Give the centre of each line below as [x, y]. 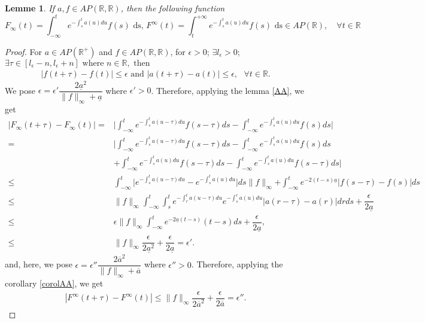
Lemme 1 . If [30, 8]
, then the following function [173, 8]
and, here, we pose [39, 264]
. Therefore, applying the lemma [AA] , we [228, 90]
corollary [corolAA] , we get [54, 283]
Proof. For [24, 51]
